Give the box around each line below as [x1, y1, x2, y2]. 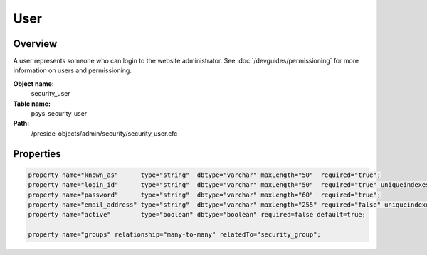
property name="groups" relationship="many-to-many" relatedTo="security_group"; [28, 231, 322, 239]
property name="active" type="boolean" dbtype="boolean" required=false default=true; [28, 210, 367, 219]
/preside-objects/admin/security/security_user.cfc [31, 129, 178, 138]
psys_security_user [31, 109, 88, 118]
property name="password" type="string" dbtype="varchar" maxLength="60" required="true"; [28, 190, 381, 199]
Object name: [13, 79, 55, 88]
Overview [13, 38, 58, 50]
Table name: [13, 99, 51, 108]
